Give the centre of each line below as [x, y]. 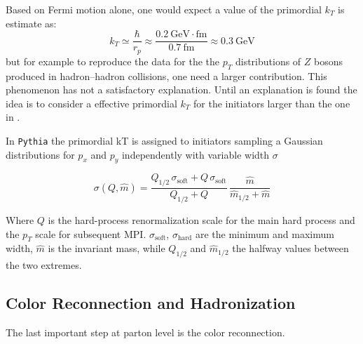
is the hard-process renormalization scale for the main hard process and [201, 219]
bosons [329, 61]
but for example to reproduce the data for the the [113, 61]
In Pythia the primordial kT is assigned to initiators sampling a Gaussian [164, 140]
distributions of [268, 61]
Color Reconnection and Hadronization [151, 303]
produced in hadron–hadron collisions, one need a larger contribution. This [166, 75]
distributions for [40, 154]
